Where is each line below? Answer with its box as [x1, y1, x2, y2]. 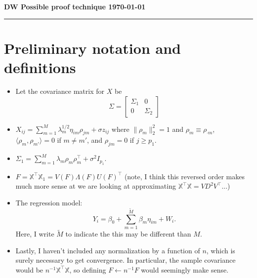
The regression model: [15, 197, 83, 207]
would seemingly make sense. [141, 264, 229, 275]
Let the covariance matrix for [15, 85, 104, 96]
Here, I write [15, 229, 54, 239]
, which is [206, 245, 235, 255]
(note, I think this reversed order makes [124, 171, 245, 181]
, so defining [69, 264, 106, 275]
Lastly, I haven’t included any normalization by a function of [15, 245, 200, 255]
